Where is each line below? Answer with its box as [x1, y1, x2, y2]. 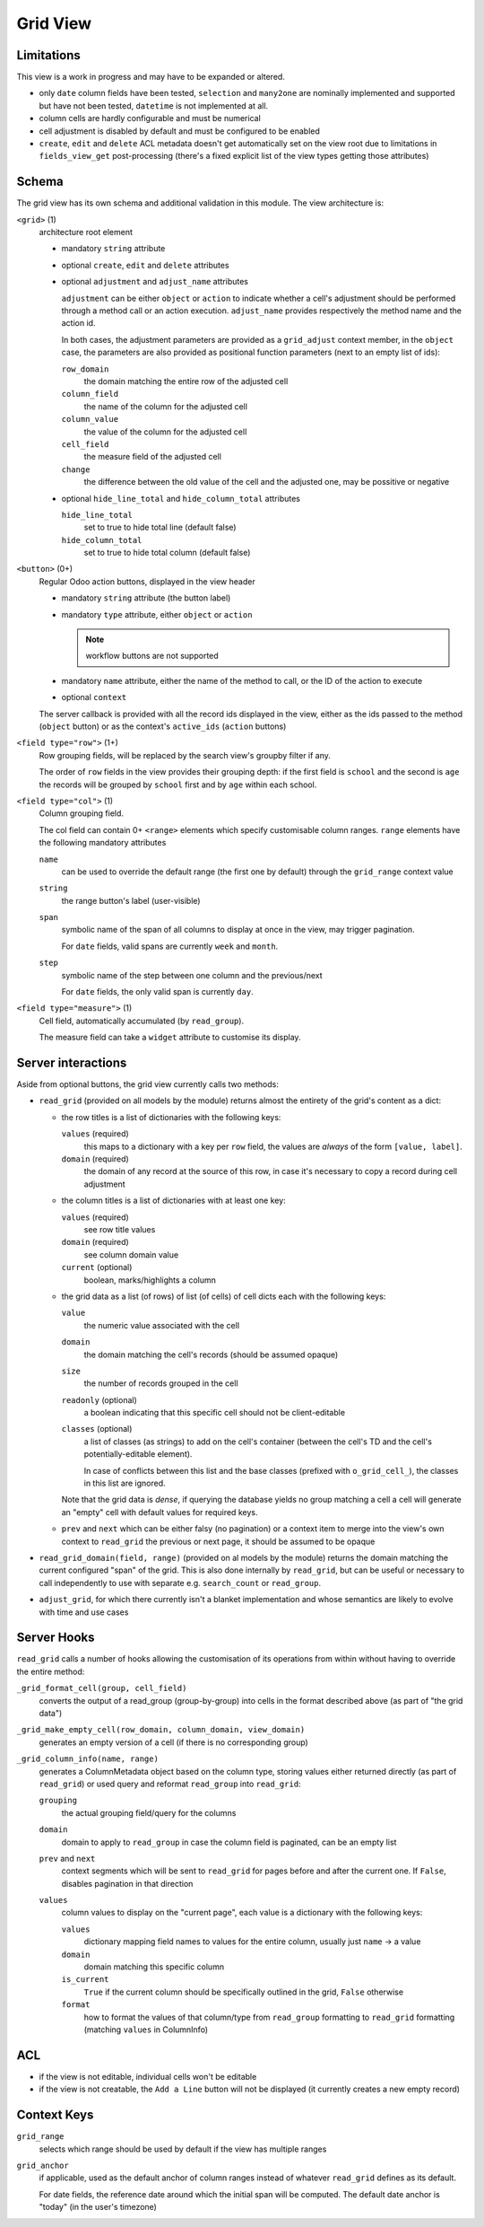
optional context [61, 692, 127, 703]
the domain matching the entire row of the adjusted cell [83, 376, 289, 386]
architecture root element [39, 227, 134, 238]
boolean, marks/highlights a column [83, 1275, 217, 1285]
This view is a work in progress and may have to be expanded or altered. [16, 72, 286, 83]
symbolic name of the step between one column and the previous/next [61, 969, 323, 980]
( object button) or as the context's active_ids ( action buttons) [39, 721, 287, 732]
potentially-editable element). [83, 1449, 193, 1460]
